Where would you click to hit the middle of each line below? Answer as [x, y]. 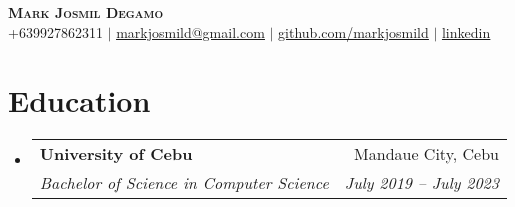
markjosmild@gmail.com [190, 31]
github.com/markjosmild [353, 31]
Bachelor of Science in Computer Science [184, 183]
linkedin [466, 31]
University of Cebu [116, 154]
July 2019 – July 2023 [421, 183]
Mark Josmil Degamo [86, 12]
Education [79, 100]
